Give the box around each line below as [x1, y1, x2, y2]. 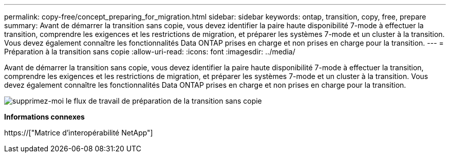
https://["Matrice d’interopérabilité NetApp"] [4, 128, 153, 137]
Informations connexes [4, 112, 85, 121]
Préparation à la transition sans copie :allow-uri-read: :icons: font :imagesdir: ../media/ [4, 47, 295, 56]
